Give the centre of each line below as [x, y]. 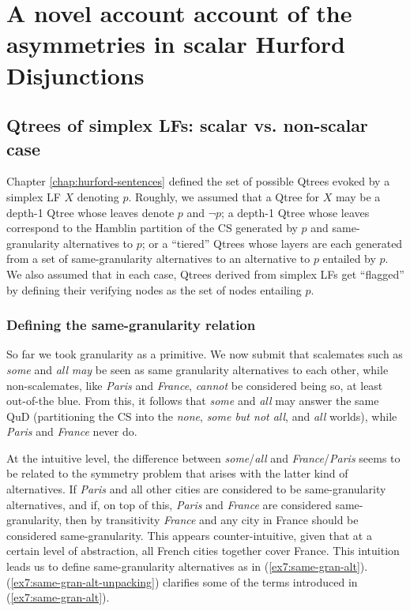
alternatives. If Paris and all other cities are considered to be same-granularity [196, 489]
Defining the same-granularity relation [131, 325]
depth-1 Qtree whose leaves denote [90, 212]
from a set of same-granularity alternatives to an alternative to [158, 259]
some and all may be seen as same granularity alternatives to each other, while [197, 369]
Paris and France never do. [72, 431]
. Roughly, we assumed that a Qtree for [224, 196]
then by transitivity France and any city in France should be [212, 520]
